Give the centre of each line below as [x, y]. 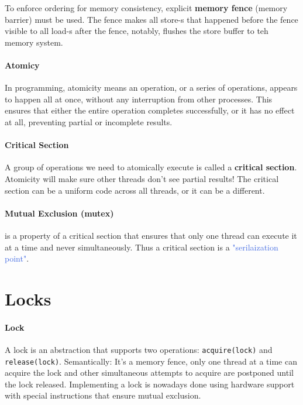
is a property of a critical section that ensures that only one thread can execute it [151, 235]
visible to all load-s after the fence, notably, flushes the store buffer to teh [137, 31]
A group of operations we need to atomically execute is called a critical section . [151, 167]
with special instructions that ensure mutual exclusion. [103, 395]
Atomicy [22, 65]
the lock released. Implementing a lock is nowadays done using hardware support [150, 384]
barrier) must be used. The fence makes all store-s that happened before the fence [151, 19]
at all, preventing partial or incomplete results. [89, 121]
